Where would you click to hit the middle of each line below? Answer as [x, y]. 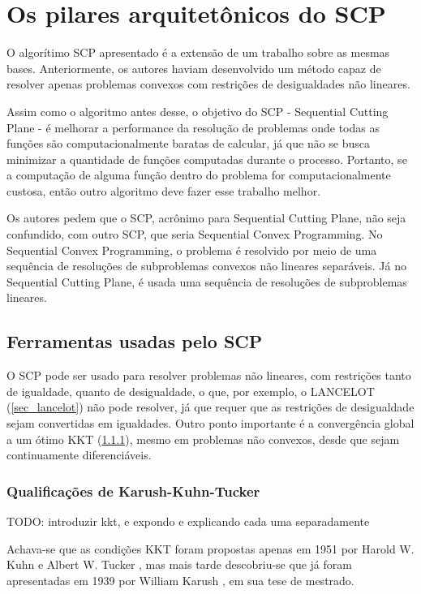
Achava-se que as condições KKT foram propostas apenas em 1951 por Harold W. [210, 548]
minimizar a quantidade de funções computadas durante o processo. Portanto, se [207, 159]
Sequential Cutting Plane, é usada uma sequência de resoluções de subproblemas [207, 281]
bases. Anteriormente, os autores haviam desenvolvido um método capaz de [194, 68]
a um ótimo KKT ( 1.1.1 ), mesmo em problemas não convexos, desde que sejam [203, 439]
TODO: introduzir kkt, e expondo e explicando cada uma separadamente [188, 521]
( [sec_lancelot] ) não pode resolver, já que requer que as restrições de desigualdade [210, 407]
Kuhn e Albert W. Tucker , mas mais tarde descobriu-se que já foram [179, 564]
